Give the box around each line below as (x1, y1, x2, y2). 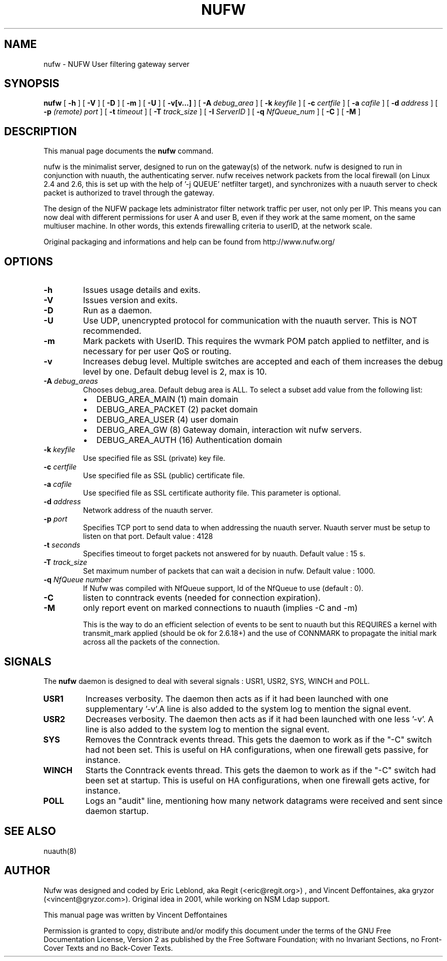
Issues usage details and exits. (83, 285, 201, 295)
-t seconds (43, 540, 81, 550)
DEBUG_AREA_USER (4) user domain (96, 414, 238, 425)
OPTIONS (4, 255, 53, 268)
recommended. (83, 326, 141, 336)
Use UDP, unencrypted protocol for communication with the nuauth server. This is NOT (83, 315, 417, 326)
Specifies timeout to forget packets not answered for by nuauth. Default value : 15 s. (83, 549, 365, 558)
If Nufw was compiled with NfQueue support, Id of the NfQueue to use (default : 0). (83, 584, 364, 593)
